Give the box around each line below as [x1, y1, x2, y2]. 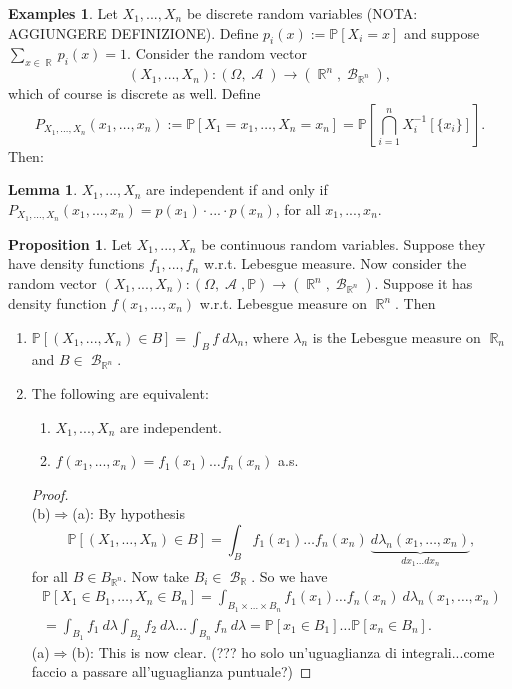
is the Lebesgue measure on [312, 326, 481, 347]
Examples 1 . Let [8, 3, 118, 23]
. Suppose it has [374, 273, 473, 294]
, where [244, 326, 289, 347]
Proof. [31, 483, 69, 504]
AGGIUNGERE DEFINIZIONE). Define [8, 22, 259, 43]
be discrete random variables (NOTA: [186, 3, 418, 23]
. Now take [122, 565, 189, 586]
